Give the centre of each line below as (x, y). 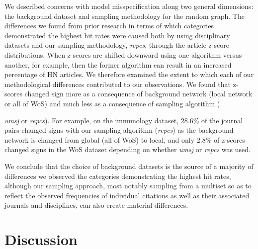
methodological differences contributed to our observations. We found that (118, 84)
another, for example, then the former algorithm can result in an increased (118, 64)
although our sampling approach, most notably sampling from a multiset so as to (128, 186)
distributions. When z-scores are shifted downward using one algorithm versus (123, 54)
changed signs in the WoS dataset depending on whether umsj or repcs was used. (128, 149)
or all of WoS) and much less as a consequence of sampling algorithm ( (112, 103)
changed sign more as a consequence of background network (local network (138, 94)
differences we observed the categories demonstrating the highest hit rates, (118, 176)
